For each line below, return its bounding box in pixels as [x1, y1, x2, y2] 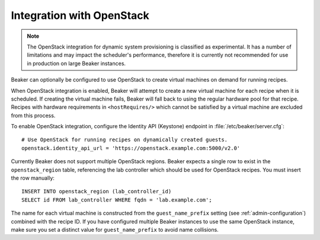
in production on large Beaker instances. [27, 60, 126, 67]
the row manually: [11, 174, 55, 181]
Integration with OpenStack [11, 9, 149, 22]
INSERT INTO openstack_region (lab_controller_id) [21, 188, 172, 195]
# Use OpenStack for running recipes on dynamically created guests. [21, 137, 228, 143]
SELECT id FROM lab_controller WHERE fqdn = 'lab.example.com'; [21, 196, 213, 203]
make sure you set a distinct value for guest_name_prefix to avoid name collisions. [11, 226, 219, 233]
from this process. [11, 112, 56, 119]
